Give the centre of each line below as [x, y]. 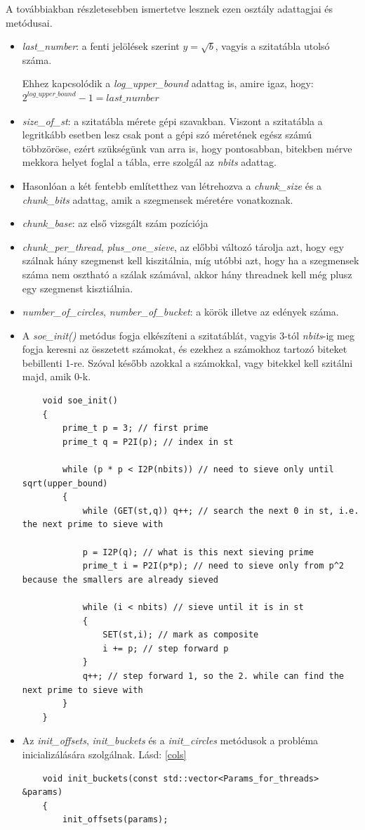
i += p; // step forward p [166, 648]
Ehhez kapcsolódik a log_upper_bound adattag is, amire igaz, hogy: [168, 83]
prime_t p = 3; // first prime [135, 428]
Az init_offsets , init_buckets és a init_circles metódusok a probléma [170, 740]
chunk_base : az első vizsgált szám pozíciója [115, 223]
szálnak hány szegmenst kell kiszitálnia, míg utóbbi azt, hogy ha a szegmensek [191, 260]
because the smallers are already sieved [120, 579]
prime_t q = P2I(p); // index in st [148, 442]
